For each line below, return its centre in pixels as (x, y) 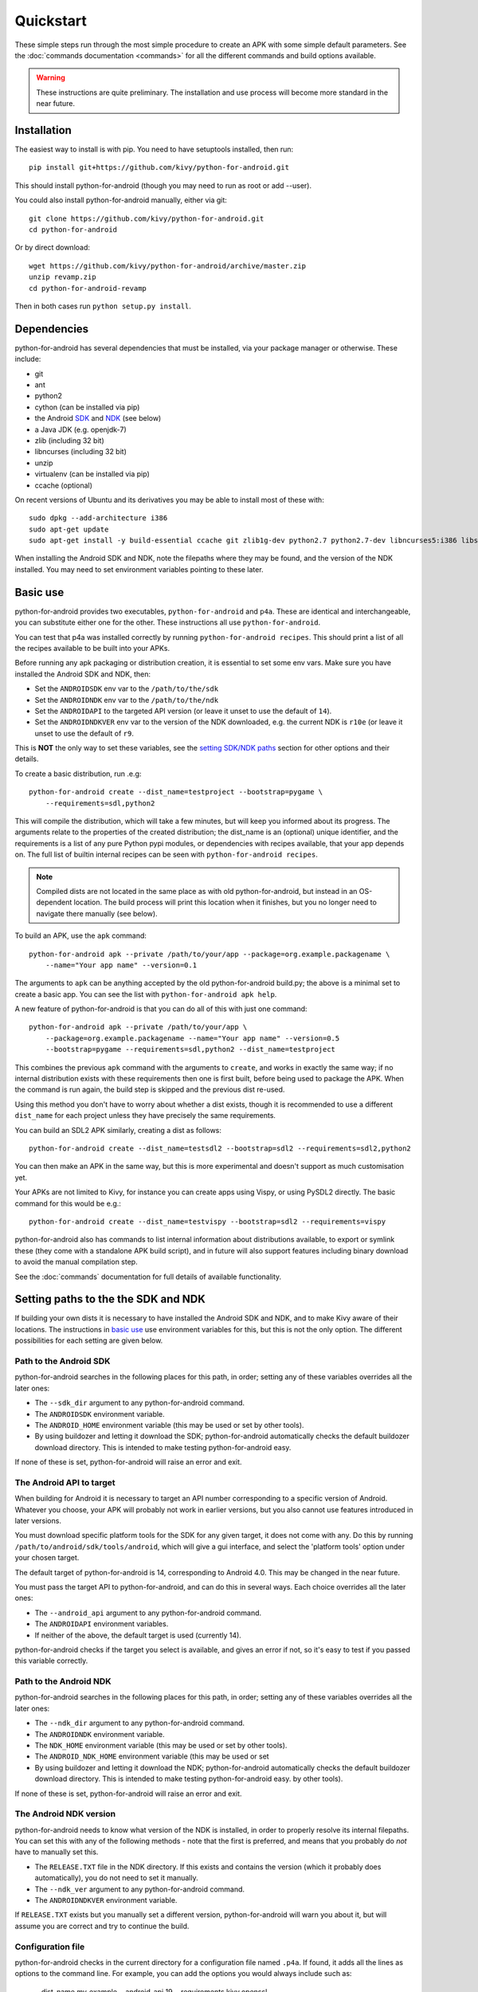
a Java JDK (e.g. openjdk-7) (80, 429)
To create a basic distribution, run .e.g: (78, 774)
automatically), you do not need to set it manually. (116, 1878)
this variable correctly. (51, 1661)
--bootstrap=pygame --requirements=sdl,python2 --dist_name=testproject (190, 1049)
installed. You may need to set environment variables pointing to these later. (139, 569)
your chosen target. (47, 1558)
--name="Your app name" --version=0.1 (121, 965)
